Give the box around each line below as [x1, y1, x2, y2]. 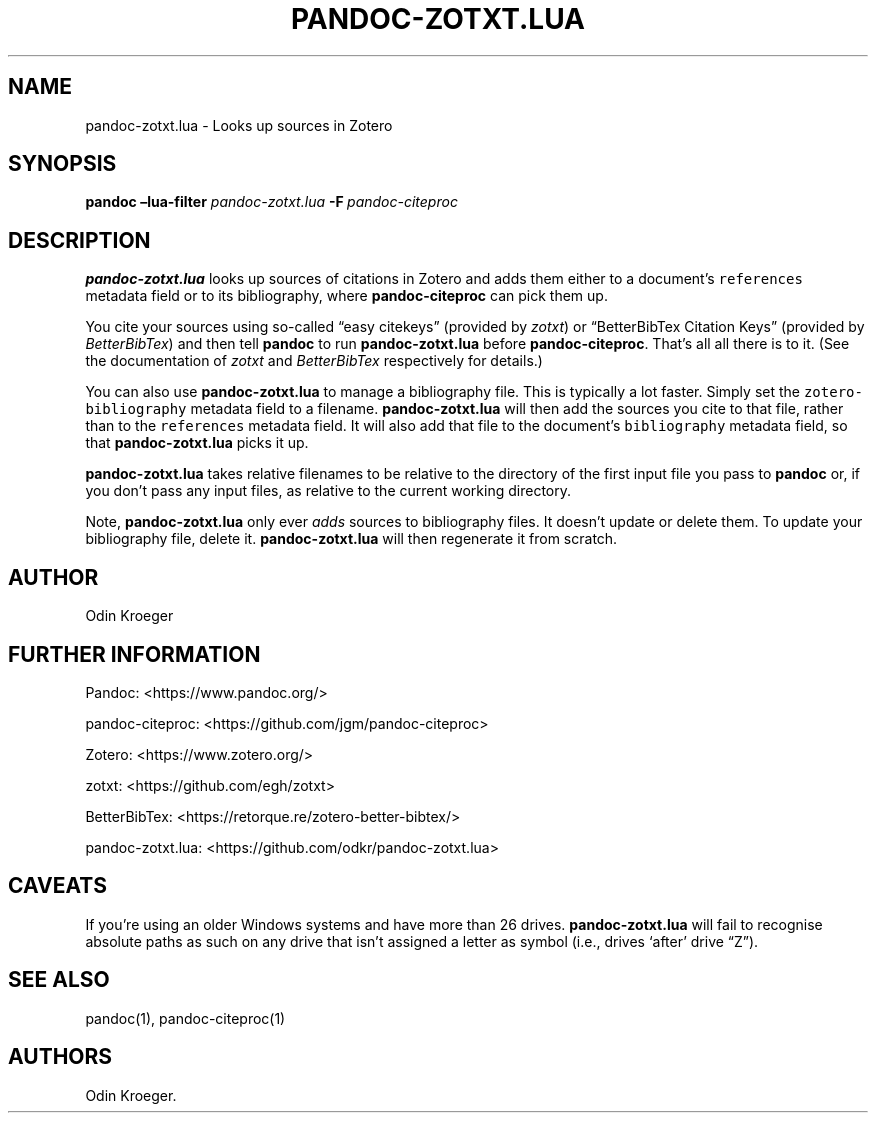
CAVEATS [8, 873, 107, 899]
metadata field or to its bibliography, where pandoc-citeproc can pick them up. [85, 287, 608, 305]
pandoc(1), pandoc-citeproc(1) [85, 1009, 286, 1027]
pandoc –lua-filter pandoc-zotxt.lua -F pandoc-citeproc [85, 193, 458, 211]
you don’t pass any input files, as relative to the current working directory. [85, 482, 571, 500]
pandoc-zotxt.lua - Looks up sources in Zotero [85, 116, 393, 134]
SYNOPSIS [8, 151, 117, 177]
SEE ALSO [8, 967, 110, 993]
